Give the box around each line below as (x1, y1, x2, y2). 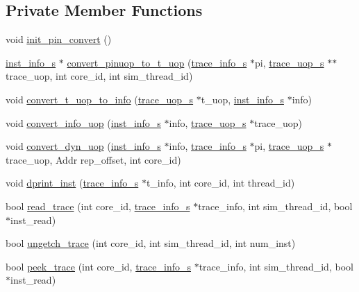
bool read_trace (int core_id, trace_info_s (6, 198, 190, 213)
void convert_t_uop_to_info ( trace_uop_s (6, 92, 194, 106)
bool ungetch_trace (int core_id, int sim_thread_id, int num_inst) (6, 236, 296, 250)
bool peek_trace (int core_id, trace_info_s (6, 259, 191, 273)
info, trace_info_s (169, 139, 247, 153)
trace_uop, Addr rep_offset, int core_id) (6, 152, 181, 166)
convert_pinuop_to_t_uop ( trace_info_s (67, 55, 247, 69)
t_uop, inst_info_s (201, 92, 284, 106)
